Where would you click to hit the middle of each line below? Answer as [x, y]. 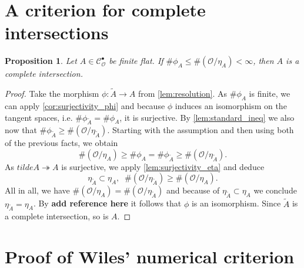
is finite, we [270, 94]
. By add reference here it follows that [107, 203]
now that [21, 130]
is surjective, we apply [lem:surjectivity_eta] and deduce [163, 166]
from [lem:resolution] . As [183, 94]
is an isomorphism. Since [236, 203]
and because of [193, 190]
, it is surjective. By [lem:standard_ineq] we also [207, 117]
